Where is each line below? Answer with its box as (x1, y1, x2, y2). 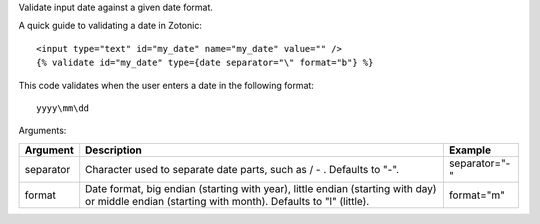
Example (448, 143, 492, 157)
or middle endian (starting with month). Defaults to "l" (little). (85, 194, 370, 208)
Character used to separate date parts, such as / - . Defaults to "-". (85, 162, 400, 176)
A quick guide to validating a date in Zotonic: (18, 20, 202, 32)
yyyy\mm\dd (36, 102, 90, 114)
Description (85, 143, 142, 157)
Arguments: (18, 125, 67, 137)
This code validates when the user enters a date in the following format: (18, 79, 315, 91)
